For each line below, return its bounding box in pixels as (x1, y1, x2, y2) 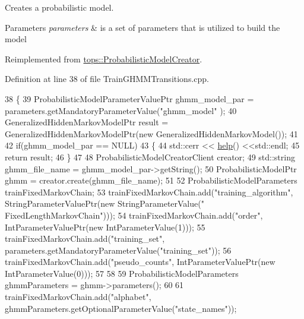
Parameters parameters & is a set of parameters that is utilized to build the (5, 21, 280, 33)
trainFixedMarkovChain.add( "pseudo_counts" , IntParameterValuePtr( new (5, 255, 275, 268)
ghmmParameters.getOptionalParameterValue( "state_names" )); (5, 302, 237, 314)
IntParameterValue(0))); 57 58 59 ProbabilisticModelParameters (5, 267, 239, 279)
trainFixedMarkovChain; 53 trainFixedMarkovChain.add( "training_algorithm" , (5, 185, 293, 198)
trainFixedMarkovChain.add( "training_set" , (5, 232, 165, 245)
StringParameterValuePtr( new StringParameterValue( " (5, 197, 204, 210)
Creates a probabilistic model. (5, 1, 114, 13)
